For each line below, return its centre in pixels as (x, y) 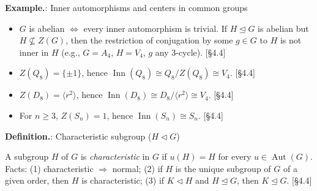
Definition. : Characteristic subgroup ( (78, 136)
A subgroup (27, 156)
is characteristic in (115, 156)
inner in (34, 52)
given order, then (37, 180)
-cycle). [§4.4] (201, 52)
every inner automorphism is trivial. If (155, 28)
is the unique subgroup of (223, 168)
